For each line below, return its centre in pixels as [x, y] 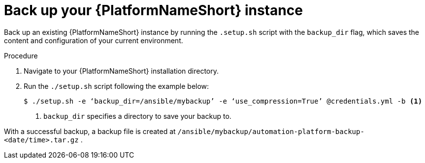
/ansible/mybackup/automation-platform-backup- [271, 131]
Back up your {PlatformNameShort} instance [153, 10]
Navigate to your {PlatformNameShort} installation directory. [121, 71]
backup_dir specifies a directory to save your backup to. [137, 116]
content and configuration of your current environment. [94, 40]
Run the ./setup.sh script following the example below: [116, 86]
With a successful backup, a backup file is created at [90, 131]
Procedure [21, 55]
